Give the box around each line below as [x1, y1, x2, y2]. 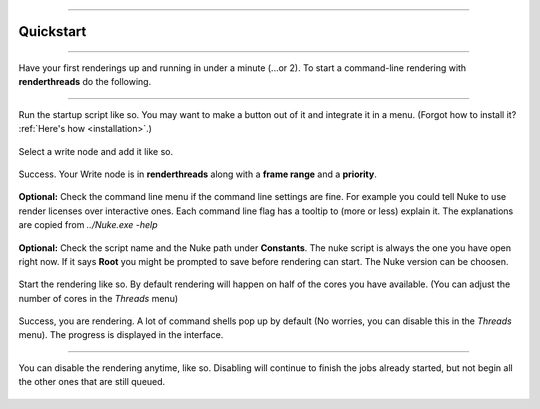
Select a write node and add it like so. [18, 145, 174, 157]
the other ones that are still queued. [18, 376, 166, 388]
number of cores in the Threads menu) [18, 292, 179, 304]
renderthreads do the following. [18, 76, 152, 88]
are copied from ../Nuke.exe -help [18, 219, 159, 231]
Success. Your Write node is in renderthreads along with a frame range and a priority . [18, 168, 377, 180]
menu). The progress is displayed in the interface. [18, 329, 224, 341]
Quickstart [18, 23, 87, 40]
